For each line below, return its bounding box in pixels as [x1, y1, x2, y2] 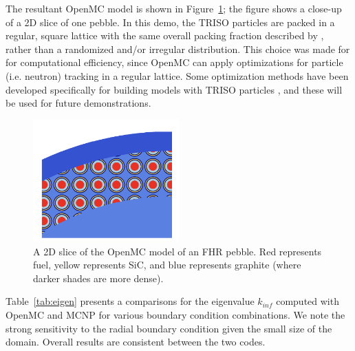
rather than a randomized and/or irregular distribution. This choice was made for [6, 41, 350, 56]
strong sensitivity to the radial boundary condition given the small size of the [6, 321, 332, 335]
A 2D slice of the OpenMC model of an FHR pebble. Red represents [33, 244, 322, 258]
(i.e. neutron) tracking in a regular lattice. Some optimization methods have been [6, 68, 349, 83]
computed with [276, 294, 339, 308]
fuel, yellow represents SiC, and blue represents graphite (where [33, 257, 301, 272]
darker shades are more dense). [33, 270, 164, 285]
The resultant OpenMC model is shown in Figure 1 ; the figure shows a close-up [6, 1, 342, 15]
